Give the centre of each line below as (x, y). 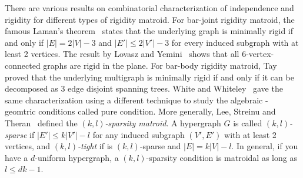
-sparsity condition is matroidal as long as (222, 157)
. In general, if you (265, 146)
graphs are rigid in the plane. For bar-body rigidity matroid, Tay (160, 65)
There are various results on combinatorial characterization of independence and (149, 8)
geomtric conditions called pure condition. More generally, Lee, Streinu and (140, 111)
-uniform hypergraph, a (77, 157)
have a (16, 157)
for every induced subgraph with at (235, 42)
